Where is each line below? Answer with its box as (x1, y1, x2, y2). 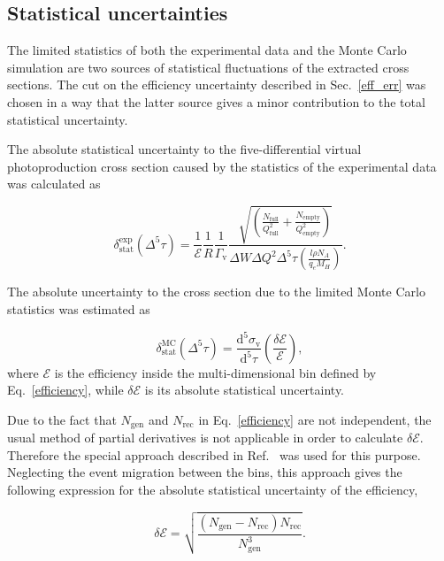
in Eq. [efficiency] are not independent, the (198, 410, 432, 428)
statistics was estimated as (7, 299, 150, 318)
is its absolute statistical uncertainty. (144, 380, 345, 399)
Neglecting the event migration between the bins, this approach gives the (7, 463, 402, 481)
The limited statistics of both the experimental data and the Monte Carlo (7, 41, 407, 59)
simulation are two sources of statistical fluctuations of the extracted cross (7, 58, 410, 76)
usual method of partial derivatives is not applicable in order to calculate (7, 428, 403, 447)
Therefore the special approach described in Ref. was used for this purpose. (7, 445, 421, 464)
